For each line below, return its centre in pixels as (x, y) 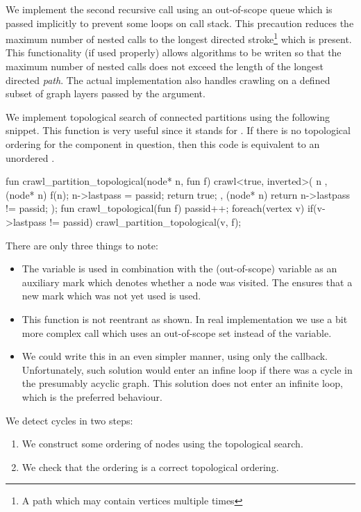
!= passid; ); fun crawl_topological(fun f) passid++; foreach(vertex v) (155, 208)
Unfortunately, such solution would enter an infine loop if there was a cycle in (187, 369)
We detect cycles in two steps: (69, 420)
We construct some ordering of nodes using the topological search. (162, 444)
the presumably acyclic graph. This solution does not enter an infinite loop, (182, 383)
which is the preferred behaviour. (92, 396)
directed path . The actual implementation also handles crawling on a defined (168, 80)
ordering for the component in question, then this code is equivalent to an (163, 144)
